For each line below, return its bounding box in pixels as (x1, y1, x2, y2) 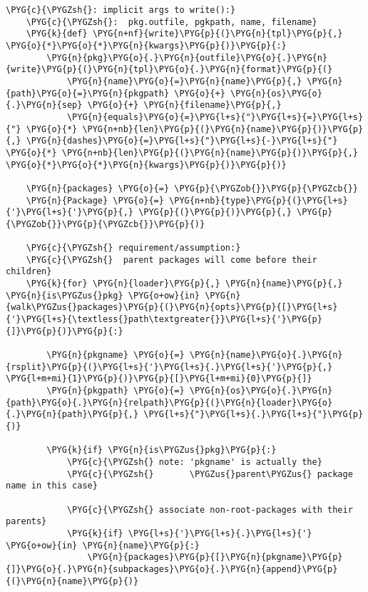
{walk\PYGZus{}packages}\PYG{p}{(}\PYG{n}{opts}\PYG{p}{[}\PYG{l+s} (6, 302, 338, 313)
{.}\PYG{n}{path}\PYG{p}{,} (6, 409, 139, 420)
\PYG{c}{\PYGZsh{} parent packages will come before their (26, 254, 317, 265)
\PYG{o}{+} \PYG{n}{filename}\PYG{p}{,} (87, 100, 282, 111)
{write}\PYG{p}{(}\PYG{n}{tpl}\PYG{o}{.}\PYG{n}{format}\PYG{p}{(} (6, 64, 333, 75)
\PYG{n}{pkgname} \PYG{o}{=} (46, 350, 185, 361)
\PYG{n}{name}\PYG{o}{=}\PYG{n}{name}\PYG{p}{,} (66, 76, 302, 86)
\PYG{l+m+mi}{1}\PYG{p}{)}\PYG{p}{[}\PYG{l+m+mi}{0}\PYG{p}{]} (6, 373, 312, 384)
